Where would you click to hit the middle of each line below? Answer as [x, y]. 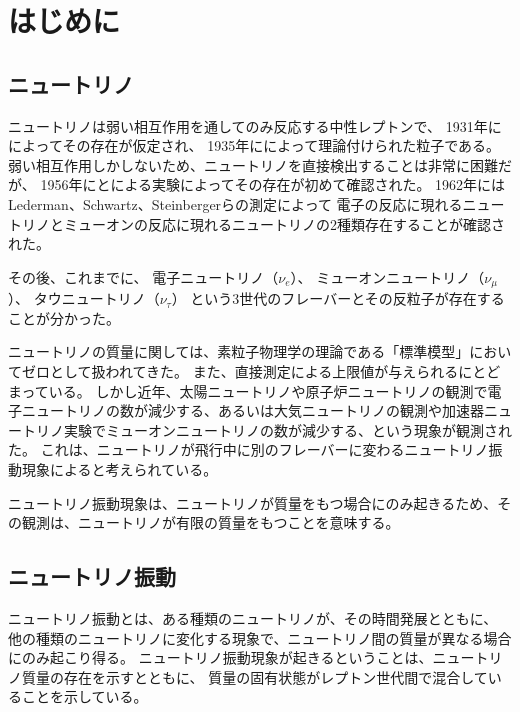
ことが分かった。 [64, 317]
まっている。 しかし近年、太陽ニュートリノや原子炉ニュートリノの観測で [248, 390]
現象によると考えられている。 [119, 468]
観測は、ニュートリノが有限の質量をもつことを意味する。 [210, 522]
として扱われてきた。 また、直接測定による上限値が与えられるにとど [275, 370]
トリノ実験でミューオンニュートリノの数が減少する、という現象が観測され [266, 429]
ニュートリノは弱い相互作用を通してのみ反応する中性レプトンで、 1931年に [255, 125]
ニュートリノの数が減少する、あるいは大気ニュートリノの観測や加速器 [252, 410]
